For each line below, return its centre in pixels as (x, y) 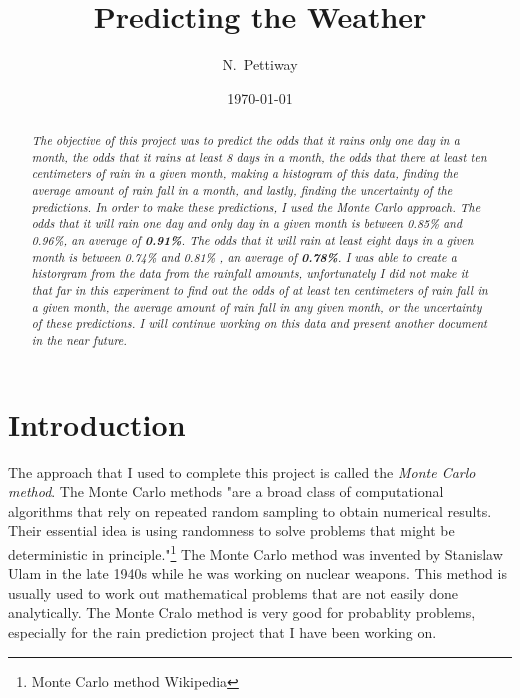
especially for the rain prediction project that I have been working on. (222, 631)
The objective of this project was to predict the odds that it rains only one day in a (245, 140)
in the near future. (79, 339)
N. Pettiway (260, 64)
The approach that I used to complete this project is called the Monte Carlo (242, 471)
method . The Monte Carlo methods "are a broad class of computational (226, 491)
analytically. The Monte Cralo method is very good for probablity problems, (242, 612)
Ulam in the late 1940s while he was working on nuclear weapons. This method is (257, 573)
